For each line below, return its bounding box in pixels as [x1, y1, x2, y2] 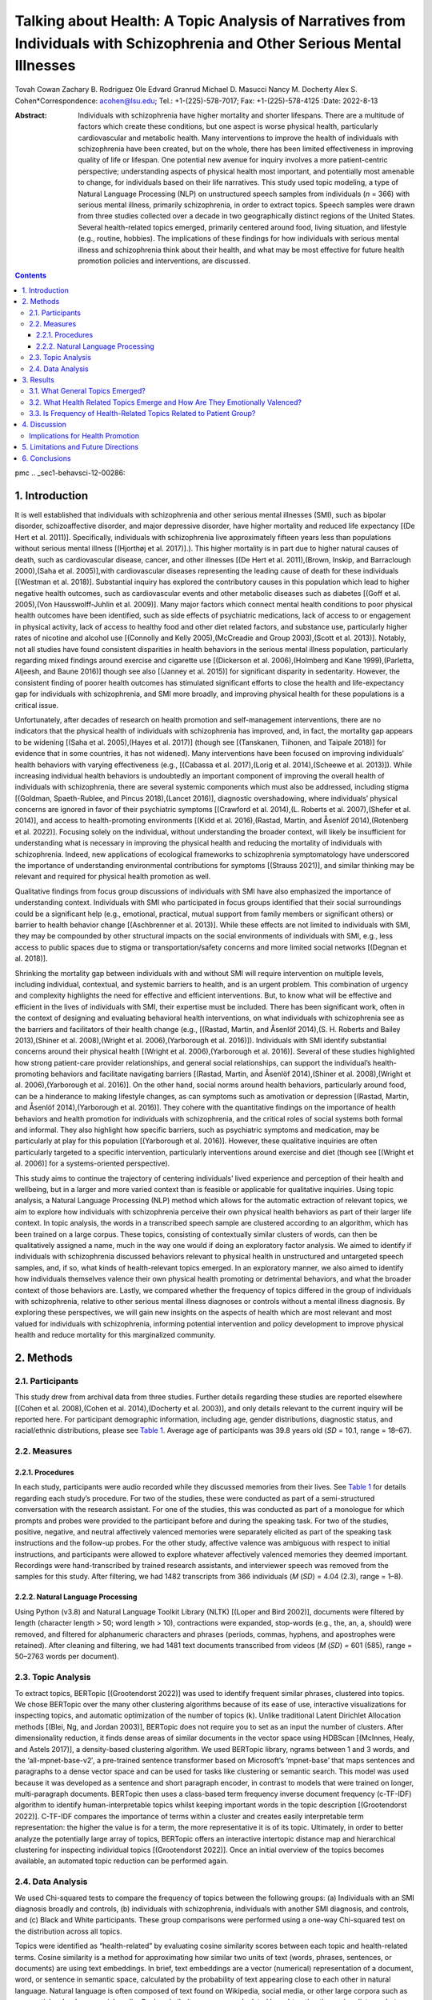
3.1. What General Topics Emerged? [29, 386, 146, 396]
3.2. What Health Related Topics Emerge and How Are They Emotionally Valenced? [29, 397, 302, 407]
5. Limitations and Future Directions [22, 442, 139, 452]
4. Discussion [22, 420, 67, 430]
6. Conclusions [22, 453, 71, 463]
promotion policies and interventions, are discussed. [78, 256, 251, 266]
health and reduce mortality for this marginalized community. [14, 1330, 216, 1340]
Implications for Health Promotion [29, 430, 140, 440]
